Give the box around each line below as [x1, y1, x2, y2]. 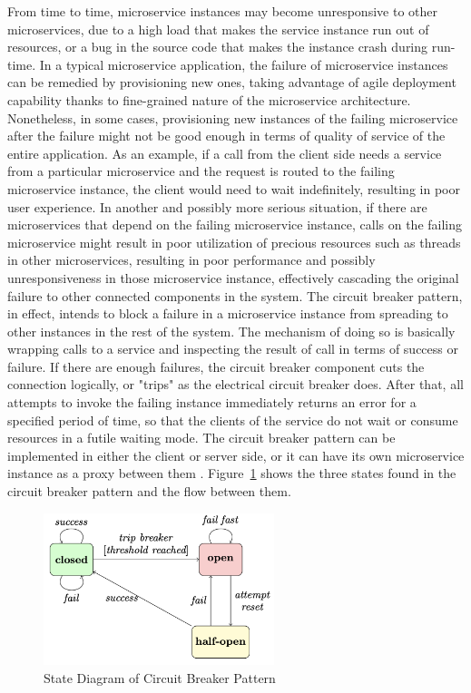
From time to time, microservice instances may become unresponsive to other [7, 2, 437, 20]
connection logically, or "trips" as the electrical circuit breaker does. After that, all [7, 375, 464, 394]
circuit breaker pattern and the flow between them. [7, 482, 291, 501]
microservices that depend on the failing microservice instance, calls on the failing [7, 215, 463, 234]
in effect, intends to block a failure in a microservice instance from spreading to [7, 304, 448, 323]
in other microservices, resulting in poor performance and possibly [7, 250, 376, 269]
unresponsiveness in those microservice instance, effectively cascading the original [7, 268, 459, 287]
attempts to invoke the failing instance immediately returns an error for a [7, 393, 417, 412]
